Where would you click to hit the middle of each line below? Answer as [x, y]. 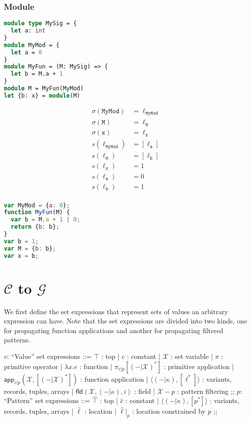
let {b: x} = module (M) [42, 95]
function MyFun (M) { [37, 212]
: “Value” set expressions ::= [49, 356]
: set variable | [192, 356]
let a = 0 [26, 52]
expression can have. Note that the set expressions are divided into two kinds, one [125, 321]
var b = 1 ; [21, 241]
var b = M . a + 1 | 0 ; [46, 220]
